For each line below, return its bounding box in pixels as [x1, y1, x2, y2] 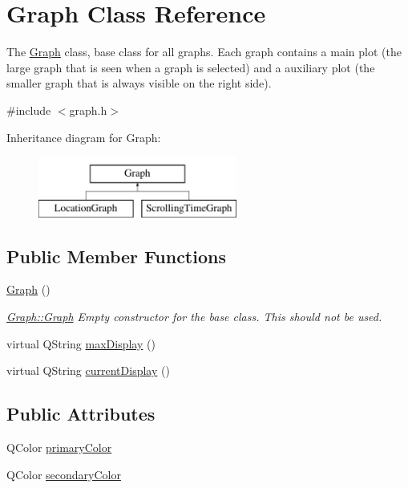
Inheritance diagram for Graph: [6, 128, 161, 145]
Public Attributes [6, 401, 156, 426]
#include [6, 101, 51, 118]
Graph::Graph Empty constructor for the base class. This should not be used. [6, 308, 382, 325]
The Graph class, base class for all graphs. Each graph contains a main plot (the [6, 43, 402, 60]
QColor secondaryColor [6, 466, 121, 482]
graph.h [69, 101, 107, 118]
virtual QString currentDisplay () [6, 362, 170, 379]
